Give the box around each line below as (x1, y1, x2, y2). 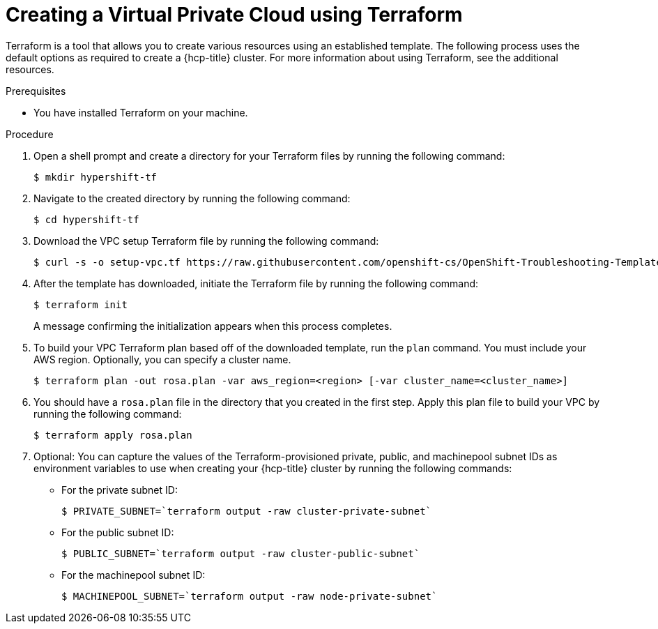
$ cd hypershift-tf (33, 213, 139, 225)
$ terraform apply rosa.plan (33, 429, 192, 441)
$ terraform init (33, 298, 128, 310)
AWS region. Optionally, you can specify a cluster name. (33, 353, 291, 365)
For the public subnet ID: (61, 526, 174, 538)
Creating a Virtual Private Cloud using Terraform (6, 3, 463, 26)
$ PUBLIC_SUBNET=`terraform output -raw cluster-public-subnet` (61, 547, 420, 559)
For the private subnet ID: (61, 483, 178, 496)
